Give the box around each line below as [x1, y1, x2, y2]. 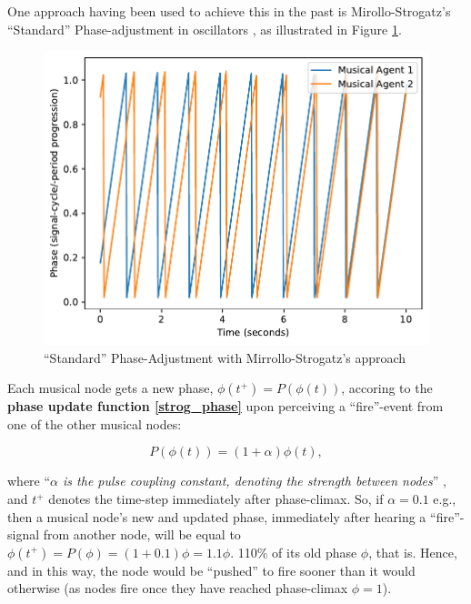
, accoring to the [341, 378, 433, 398]
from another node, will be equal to [43, 525, 241, 544]
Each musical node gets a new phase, [7, 378, 214, 398]
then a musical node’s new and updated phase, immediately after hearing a [7, 507, 426, 526]
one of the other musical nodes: [7, 414, 182, 433]
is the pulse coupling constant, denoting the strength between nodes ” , [63, 471, 446, 490]
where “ [7, 471, 51, 490]
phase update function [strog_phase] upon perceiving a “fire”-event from [7, 397, 444, 416]
